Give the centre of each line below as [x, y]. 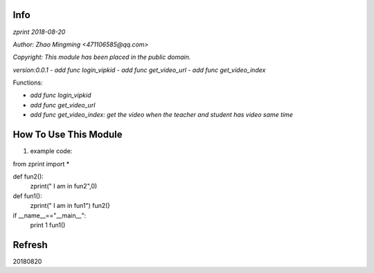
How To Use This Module [68, 135]
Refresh [30, 245]
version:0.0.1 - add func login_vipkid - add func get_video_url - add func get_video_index [139, 70]
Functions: [28, 82]
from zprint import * [41, 164]
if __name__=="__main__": [50, 215]
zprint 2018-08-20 [39, 32]
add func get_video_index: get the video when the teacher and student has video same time [162, 115]
